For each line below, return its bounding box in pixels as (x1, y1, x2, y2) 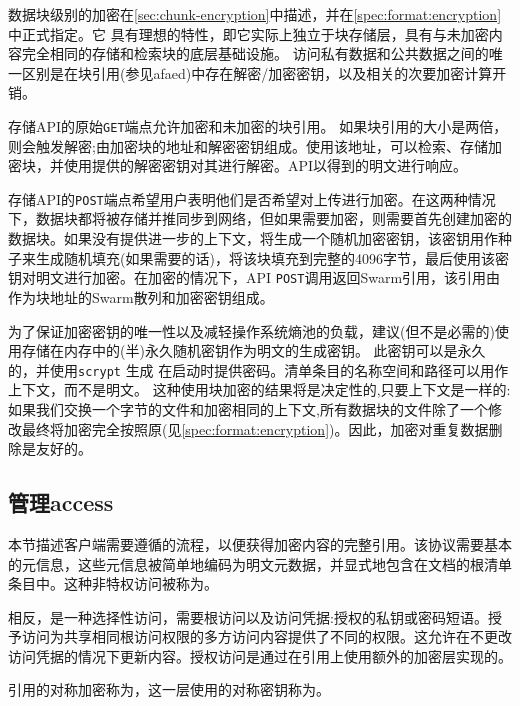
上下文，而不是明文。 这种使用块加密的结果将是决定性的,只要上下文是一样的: (8, 379, 511, 400)
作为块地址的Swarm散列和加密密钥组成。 (8, 286, 274, 307)
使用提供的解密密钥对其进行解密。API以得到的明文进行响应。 (63, 155, 468, 176)
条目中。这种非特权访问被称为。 (8, 573, 218, 594)
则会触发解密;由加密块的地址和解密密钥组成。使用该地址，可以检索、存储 (8, 135, 488, 156)
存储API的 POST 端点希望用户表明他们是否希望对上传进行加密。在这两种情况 (8, 188, 496, 209)
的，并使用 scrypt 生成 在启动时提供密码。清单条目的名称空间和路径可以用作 (8, 359, 509, 380)
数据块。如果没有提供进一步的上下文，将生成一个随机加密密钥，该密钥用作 (8, 228, 498, 249)
